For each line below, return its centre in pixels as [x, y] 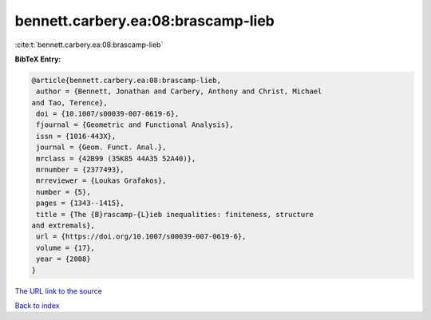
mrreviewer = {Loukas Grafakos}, [101, 181]
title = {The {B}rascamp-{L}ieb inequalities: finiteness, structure [175, 214]
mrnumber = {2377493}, [81, 170]
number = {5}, [63, 192]
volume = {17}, [66, 248]
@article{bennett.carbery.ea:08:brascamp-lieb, [126, 80]
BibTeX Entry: [38, 59]
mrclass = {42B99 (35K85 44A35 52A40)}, [116, 158]
